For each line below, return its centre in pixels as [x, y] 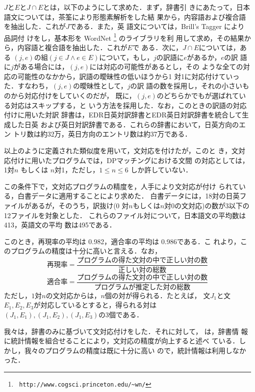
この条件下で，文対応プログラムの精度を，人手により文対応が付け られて [121, 186]
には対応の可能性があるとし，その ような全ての [166, 67]
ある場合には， [44, 67]
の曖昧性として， [100, 86]
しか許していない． [162, 170]
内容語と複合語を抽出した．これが [72, 47]
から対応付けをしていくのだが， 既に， [73, 95]
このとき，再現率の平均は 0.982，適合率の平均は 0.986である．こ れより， [122, 241]
